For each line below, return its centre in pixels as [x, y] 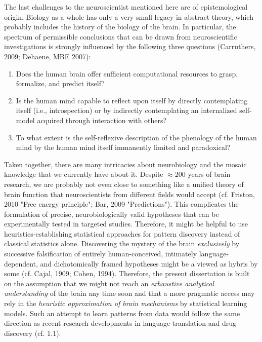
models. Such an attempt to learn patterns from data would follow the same [122, 313]
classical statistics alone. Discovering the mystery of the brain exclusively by [122, 243]
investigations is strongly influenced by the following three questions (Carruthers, [130, 46]
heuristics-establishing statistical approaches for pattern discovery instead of [122, 233]
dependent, [21, 263]
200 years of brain [203, 174]
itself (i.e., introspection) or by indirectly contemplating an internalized [126, 110]
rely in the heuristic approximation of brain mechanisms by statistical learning [126, 303]
